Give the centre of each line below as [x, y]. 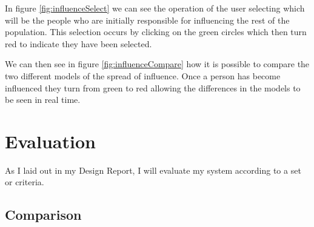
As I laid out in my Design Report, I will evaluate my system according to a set [153, 170]
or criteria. [25, 182]
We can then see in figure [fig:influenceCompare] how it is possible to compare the [157, 64]
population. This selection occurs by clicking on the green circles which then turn [156, 32]
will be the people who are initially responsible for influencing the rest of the [147, 20]
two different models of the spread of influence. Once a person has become [143, 75]
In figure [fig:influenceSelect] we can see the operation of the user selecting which [155, 8]
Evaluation [50, 141]
